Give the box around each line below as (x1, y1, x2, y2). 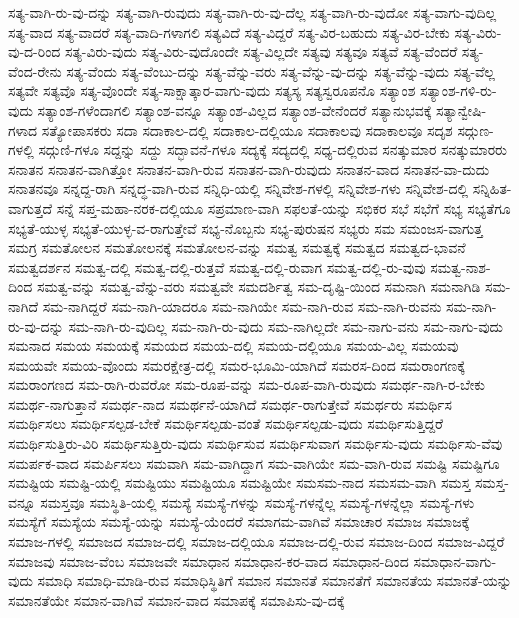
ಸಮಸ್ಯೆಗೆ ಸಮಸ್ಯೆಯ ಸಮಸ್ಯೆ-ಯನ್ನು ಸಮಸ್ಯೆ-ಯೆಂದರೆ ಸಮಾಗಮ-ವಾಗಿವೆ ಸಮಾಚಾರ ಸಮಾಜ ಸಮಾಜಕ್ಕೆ (8, 511, 470, 532)
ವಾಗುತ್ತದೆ (8, 197, 53, 218)
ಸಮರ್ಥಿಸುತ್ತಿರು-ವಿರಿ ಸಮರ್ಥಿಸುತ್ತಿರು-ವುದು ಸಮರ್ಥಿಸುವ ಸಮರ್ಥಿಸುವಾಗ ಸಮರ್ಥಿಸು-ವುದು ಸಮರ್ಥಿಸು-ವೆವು (8, 433, 503, 454)
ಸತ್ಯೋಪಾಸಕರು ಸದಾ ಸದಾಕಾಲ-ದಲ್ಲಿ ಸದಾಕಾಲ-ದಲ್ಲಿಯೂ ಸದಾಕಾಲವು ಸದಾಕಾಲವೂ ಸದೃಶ (41, 119, 453, 140)
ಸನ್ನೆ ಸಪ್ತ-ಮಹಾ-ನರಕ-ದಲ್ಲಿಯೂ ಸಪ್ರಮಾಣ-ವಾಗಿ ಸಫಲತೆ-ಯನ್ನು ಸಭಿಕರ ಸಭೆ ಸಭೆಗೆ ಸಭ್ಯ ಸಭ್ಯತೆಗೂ (56, 197, 511, 218)
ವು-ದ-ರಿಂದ (8, 41, 61, 62)
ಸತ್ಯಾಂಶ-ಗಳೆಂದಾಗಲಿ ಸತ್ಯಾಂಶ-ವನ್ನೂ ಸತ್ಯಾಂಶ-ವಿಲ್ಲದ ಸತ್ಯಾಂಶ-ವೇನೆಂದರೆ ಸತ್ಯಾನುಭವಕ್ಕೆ (37, 99, 432, 120)
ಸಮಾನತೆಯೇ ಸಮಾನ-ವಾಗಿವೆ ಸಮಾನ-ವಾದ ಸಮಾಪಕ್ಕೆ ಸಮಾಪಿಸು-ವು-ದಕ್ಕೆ (8, 589, 345, 610)
